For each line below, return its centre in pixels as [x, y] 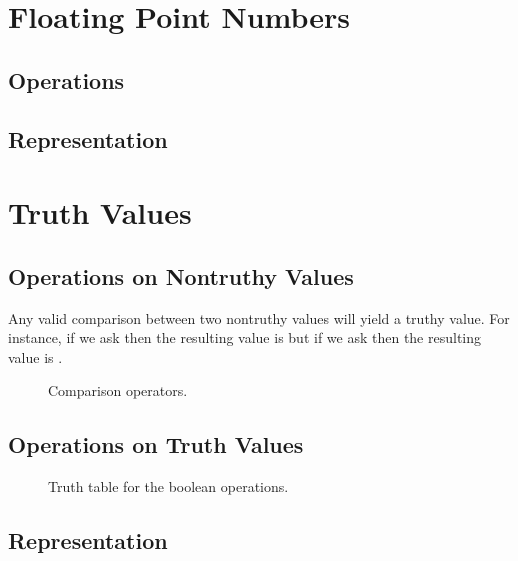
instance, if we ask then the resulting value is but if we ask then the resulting [245, 337]
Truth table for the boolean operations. [168, 486]
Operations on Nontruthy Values [181, 275]
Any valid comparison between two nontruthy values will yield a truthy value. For [259, 317]
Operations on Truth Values [156, 444]
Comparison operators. [118, 390]
